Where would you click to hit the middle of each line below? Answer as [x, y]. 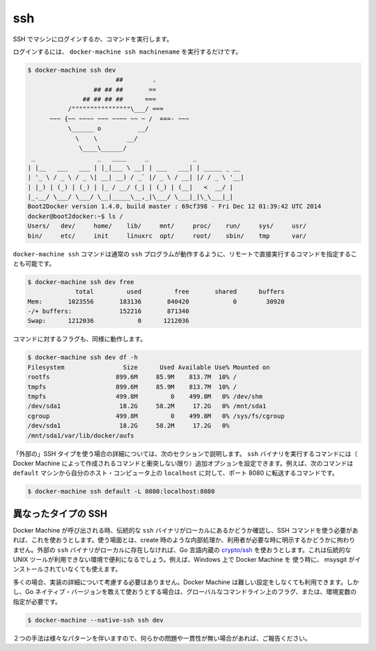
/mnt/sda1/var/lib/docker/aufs [81, 436]
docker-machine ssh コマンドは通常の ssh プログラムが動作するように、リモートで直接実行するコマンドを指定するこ [185, 253]
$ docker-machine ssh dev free [81, 282]
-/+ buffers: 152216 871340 [108, 311]
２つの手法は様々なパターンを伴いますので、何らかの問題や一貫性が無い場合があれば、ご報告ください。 [162, 638]
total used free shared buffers [180, 292]
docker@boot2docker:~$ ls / [75, 216]
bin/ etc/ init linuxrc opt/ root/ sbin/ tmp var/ [167, 236]
